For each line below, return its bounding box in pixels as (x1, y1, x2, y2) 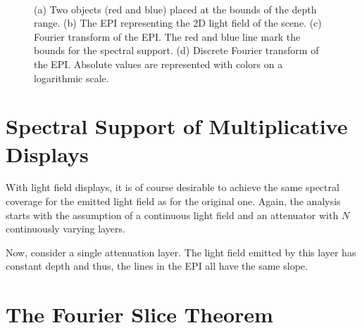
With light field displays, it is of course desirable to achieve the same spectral (6, 180, 339, 195)
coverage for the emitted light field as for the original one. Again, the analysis (6, 194, 341, 209)
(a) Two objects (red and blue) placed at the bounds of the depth (34, 1, 317, 16)
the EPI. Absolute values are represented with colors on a (34, 56, 283, 71)
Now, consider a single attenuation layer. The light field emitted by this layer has (6, 244, 356, 259)
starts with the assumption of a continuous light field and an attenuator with (6, 207, 339, 222)
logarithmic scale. (34, 70, 109, 85)
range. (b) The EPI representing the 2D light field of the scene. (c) (34, 15, 322, 30)
